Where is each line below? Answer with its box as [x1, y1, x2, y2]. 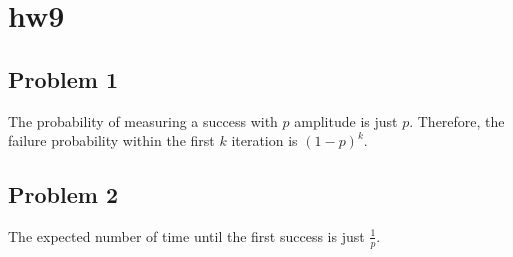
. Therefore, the [409, 110, 505, 131]
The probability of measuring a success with [8, 110, 278, 131]
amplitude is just [294, 110, 398, 131]
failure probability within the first [8, 130, 215, 151]
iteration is [231, 130, 298, 151]
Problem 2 [8, 179, 118, 210]
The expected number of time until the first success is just [8, 225, 365, 246]
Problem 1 [8, 63, 118, 94]
